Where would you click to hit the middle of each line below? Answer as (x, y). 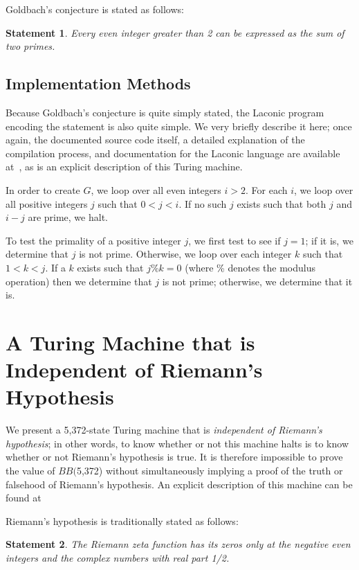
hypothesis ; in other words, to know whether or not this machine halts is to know (177, 443)
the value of (30, 470)
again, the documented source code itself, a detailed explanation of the (155, 140)
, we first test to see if (234, 240)
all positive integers (47, 203)
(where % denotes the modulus (250, 267)
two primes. (30, 46)
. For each (267, 189)
